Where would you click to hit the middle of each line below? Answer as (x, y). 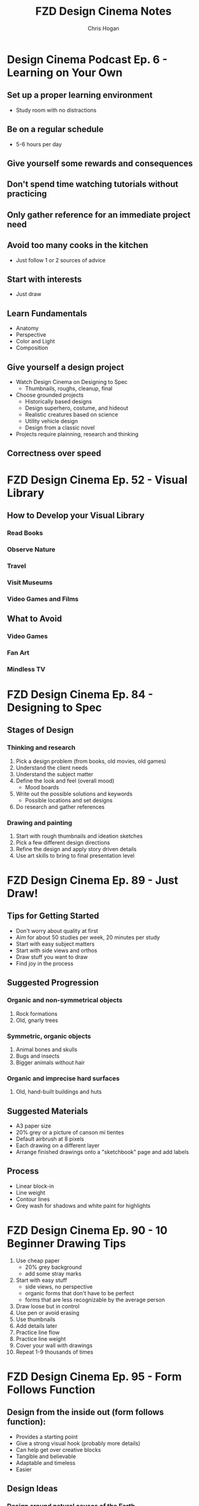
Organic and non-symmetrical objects (65, 1001)
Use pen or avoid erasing (47, 1313)
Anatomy (27, 328)
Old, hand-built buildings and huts (59, 1092)
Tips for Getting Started (53, 916)
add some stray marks (53, 1273)
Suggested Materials (47, 1111)
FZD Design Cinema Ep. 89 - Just (92, 880)
